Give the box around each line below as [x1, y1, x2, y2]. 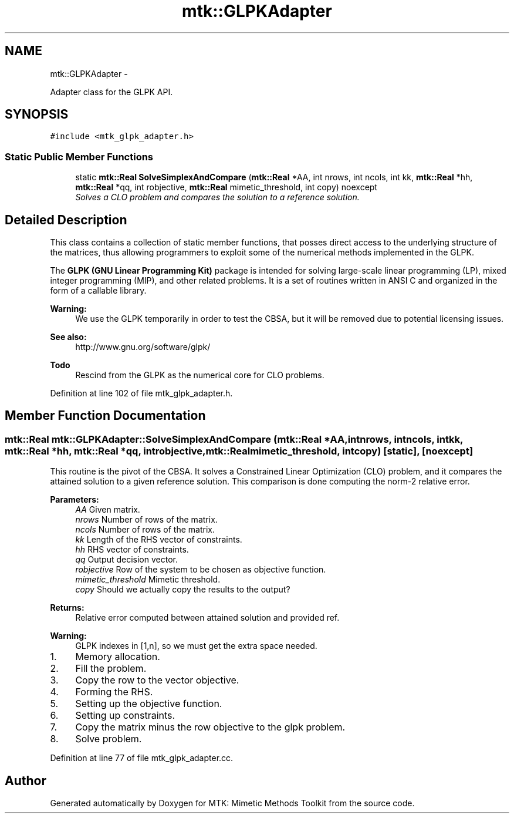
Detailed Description [5, 212, 127, 227]
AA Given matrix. [75, 504, 140, 515]
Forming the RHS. [75, 686, 153, 698]
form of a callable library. [50, 285, 147, 296]
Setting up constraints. [75, 709, 175, 722]
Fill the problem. [75, 662, 147, 675]
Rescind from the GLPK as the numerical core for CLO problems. [75, 370, 324, 381]
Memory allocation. [75, 651, 160, 663]
